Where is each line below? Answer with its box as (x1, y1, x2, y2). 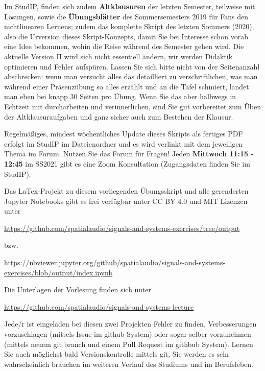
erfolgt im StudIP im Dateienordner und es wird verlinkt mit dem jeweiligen (4, 138, 243, 149)
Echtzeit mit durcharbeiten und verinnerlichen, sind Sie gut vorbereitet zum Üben (4, 101, 261, 111)
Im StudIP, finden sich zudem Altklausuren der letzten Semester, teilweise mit (4, 1, 255, 11)
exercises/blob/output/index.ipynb (4, 267, 113, 277)
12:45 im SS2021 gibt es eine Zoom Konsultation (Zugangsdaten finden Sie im (4, 158, 250, 169)
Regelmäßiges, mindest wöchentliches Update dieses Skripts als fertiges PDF (4, 128, 243, 139)
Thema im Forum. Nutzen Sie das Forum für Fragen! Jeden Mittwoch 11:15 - (4, 148, 254, 159)
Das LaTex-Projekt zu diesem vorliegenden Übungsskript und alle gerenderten (4, 185, 249, 196)
